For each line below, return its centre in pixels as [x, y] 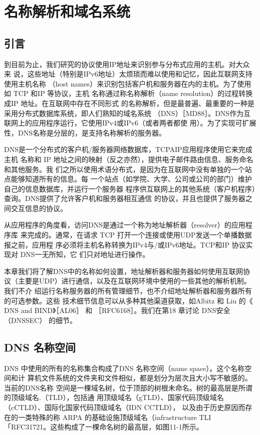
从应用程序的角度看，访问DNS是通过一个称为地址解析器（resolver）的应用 [125, 225]
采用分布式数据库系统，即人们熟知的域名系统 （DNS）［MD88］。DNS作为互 [127, 113]
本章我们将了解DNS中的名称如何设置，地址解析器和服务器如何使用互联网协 [127, 271]
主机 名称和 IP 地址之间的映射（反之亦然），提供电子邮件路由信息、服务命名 [129, 159]
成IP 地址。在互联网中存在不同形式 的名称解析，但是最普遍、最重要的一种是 [129, 103]
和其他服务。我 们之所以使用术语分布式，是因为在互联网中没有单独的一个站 [128, 169]
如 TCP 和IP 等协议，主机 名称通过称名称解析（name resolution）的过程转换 [128, 93]
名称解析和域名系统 [67, 11]
